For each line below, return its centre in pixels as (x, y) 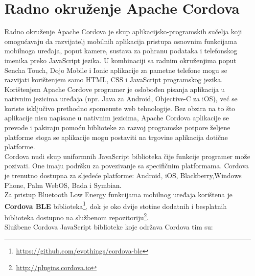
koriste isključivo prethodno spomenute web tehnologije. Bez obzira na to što (120, 108)
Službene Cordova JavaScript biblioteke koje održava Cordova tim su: (109, 227)
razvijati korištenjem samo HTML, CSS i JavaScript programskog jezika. (114, 80)
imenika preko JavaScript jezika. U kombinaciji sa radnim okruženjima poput (120, 60)
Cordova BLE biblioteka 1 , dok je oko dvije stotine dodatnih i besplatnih (116, 205)
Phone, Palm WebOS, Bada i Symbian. (63, 185)
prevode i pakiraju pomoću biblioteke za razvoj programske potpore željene (117, 127)
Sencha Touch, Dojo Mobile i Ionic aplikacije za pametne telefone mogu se (116, 70)
